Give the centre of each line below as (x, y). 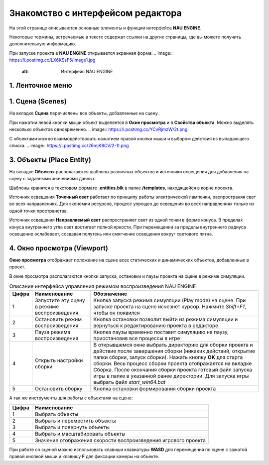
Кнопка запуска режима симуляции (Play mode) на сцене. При (169, 300)
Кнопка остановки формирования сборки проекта (154, 389)
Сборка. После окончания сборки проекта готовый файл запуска (173, 370)
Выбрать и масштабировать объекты (80, 434)
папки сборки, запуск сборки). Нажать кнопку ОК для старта (168, 357)
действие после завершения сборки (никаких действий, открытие (174, 351)
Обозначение (110, 294)
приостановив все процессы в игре (136, 339)
